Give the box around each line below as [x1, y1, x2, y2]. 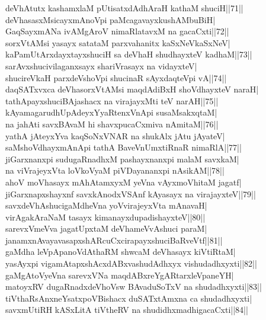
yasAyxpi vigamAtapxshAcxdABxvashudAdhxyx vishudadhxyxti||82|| [5, 257, 257, 270]
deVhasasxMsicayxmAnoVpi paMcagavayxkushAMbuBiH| [5, 13, 216, 25]
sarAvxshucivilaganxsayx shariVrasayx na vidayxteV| [5, 59, 197, 72]
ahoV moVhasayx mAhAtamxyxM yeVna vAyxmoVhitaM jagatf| [5, 175, 242, 188]
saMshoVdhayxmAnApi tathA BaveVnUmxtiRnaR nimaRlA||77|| [5, 141, 242, 153]
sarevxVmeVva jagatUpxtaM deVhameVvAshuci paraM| [5, 222, 207, 235]
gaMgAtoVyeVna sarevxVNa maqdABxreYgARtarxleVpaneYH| [5, 268, 234, 281]
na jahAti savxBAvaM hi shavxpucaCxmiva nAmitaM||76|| [5, 117, 219, 130]
